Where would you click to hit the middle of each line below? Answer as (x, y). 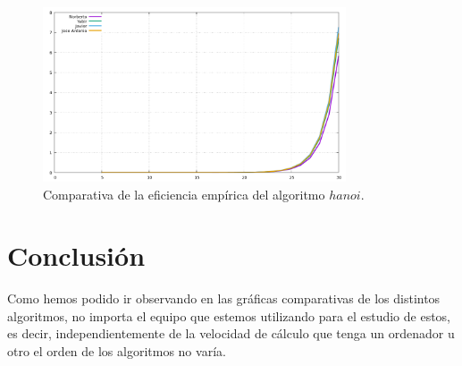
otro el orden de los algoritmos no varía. (117, 351)
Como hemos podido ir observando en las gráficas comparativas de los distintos (224, 298)
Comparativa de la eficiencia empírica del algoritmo (184, 194)
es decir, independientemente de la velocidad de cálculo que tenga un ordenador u (231, 333)
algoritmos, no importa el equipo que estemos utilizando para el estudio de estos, (229, 315)
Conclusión (76, 255)
